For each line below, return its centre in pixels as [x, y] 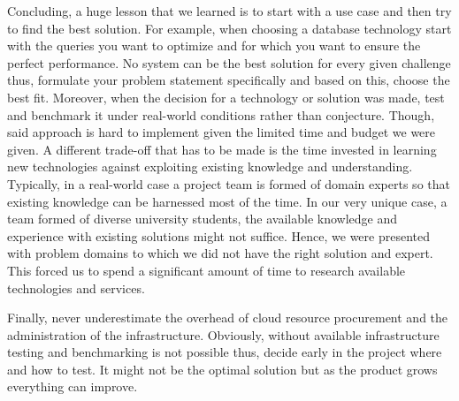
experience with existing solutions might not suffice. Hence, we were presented [218, 235]
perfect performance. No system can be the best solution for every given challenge [229, 62]
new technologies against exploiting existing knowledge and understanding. [210, 166]
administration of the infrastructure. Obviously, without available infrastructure [223, 334]
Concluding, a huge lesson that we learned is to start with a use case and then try [229, 11]
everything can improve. [73, 386]
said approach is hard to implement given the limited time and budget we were [222, 132]
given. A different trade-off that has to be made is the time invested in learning [222, 149]
